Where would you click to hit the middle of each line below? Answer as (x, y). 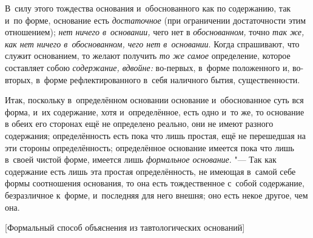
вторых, (19, 79)
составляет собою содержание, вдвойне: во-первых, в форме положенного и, (147, 67)
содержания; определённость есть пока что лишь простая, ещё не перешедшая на (156, 135)
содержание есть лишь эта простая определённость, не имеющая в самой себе (150, 171)
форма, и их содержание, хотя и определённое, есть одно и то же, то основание (155, 111)
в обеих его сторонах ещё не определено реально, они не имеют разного (139, 124)
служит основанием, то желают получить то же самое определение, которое (148, 56)
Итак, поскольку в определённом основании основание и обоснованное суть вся (154, 100)
